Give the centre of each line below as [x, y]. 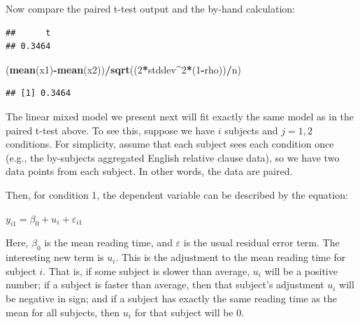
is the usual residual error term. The [261, 242]
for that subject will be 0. [189, 312]
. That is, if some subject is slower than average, [146, 270]
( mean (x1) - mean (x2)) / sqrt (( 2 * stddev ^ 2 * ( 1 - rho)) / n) [124, 69]
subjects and [251, 130]
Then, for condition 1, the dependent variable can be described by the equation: [177, 194]
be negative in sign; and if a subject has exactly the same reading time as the [172, 298]
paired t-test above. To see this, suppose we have [110, 130]
